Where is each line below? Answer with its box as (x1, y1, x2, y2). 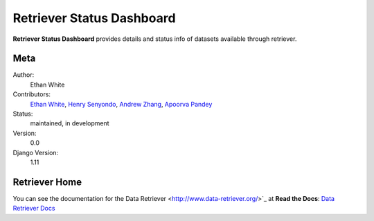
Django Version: (12, 148, 59, 157)
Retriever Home (12, 176, 82, 188)
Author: (12, 71, 35, 79)
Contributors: (12, 90, 51, 98)
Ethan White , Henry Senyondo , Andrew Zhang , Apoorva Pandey (30, 100, 213, 108)
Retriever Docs (12, 204, 55, 213)
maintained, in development (30, 119, 110, 127)
